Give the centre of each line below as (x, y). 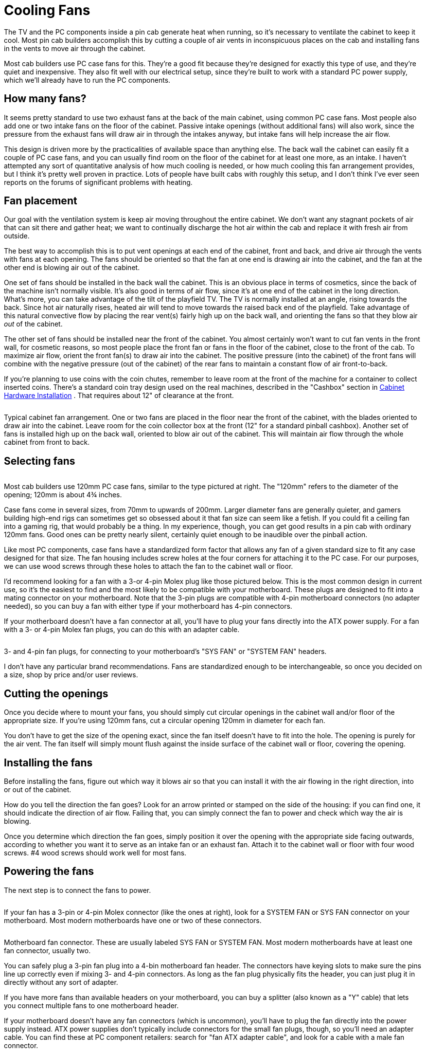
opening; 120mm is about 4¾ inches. (63, 495)
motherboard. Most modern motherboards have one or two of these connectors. (133, 920)
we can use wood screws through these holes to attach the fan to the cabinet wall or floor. (149, 566)
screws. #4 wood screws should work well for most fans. (95, 852)
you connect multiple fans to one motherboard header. (91, 1005)
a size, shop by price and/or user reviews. (71, 675)
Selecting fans (40, 461)
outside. (17, 236)
